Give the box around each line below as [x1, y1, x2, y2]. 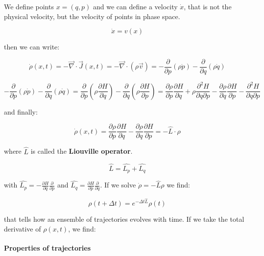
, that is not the [184, 1, 232, 11]
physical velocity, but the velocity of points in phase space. [4, 11, 180, 21]
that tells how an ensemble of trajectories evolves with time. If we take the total [4, 214, 244, 224]
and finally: [4, 106, 38, 116]
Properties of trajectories [4, 242, 91, 253]
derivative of [4, 223, 41, 233]
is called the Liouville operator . [30, 146, 133, 156]
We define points [4, 1, 54, 11]
